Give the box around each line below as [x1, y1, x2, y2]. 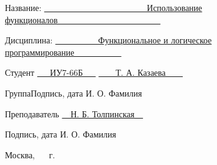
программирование [5, 45, 75, 58]
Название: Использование [5, 1, 202, 13]
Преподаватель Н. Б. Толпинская [5, 107, 134, 120]
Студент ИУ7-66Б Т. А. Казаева [5, 66, 166, 79]
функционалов [5, 13, 58, 26]
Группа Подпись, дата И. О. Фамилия [5, 86, 142, 99]
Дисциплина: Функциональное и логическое [5, 34, 212, 46]
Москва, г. [5, 148, 55, 161]
